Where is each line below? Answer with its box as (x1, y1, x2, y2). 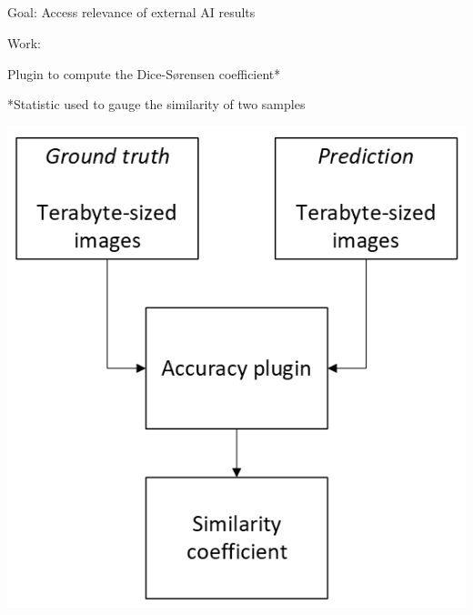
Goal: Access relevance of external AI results (7, 3, 256, 22)
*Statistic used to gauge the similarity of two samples (7, 95, 306, 114)
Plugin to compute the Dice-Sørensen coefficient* (7, 64, 281, 83)
